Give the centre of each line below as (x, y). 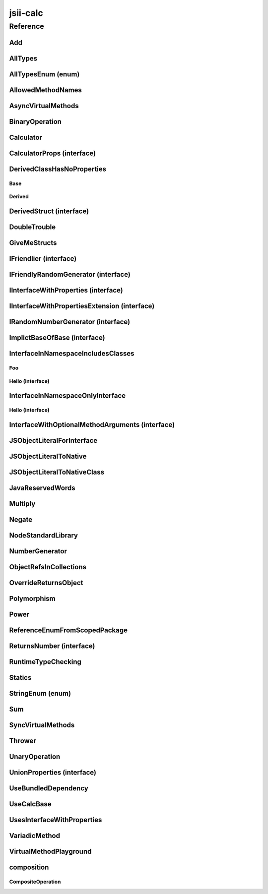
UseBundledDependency (49, 788)
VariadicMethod (35, 836)
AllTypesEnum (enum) (44, 74)
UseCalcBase (30, 804)
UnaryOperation (35, 757)
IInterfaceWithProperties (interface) (66, 290)
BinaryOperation (35, 121)
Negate (21, 519)
